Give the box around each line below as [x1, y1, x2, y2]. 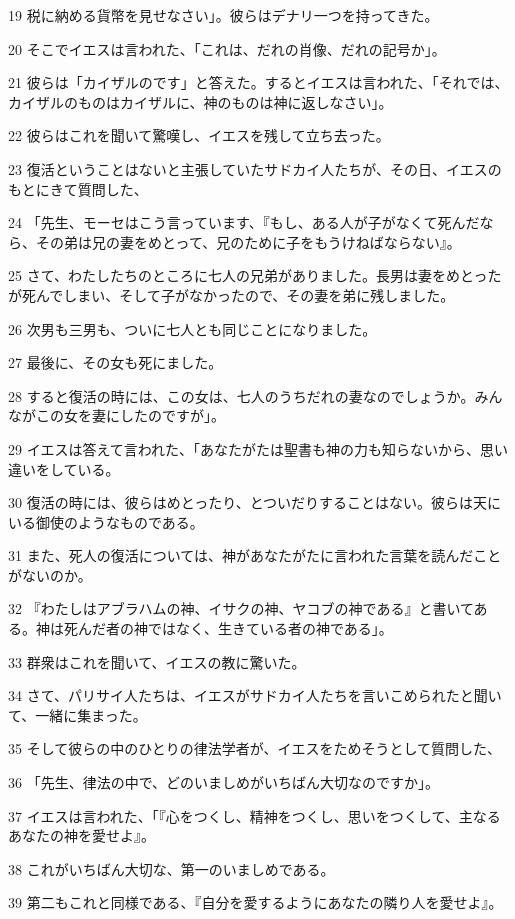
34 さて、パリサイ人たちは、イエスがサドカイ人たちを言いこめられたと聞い [8, 685, 502, 706]
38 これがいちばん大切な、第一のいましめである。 [8, 858, 335, 879]
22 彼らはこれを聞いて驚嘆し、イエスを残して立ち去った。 [8, 125, 390, 146]
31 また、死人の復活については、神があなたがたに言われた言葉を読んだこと [8, 545, 502, 566]
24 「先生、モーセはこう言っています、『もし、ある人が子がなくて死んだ [8, 212, 480, 233]
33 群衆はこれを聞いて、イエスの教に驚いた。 [8, 651, 306, 672]
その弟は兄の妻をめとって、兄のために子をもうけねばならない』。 [35, 231, 461, 252]
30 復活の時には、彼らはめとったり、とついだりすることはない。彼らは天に [8, 492, 502, 513]
